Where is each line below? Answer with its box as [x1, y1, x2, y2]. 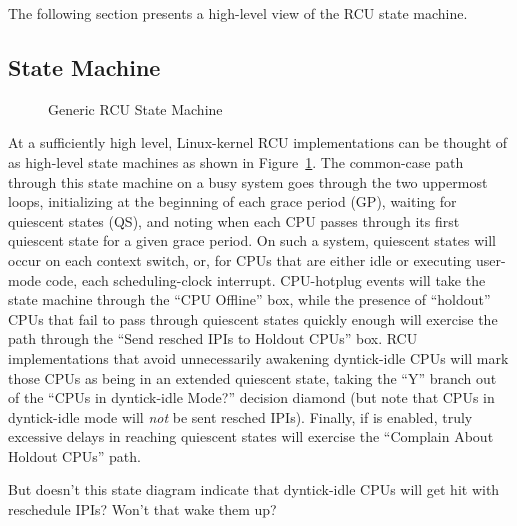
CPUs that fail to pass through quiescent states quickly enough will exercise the [8, 308, 498, 329]
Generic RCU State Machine [48, 98, 223, 119]
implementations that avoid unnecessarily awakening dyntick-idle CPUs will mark [8, 347, 509, 368]
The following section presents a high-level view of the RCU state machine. [8, 3, 468, 23]
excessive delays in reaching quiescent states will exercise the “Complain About [8, 426, 494, 447]
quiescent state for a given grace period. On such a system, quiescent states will [8, 230, 496, 251]
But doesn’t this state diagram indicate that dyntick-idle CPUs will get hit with [8, 479, 500, 500]
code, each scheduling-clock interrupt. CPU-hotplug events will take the [45, 269, 486, 290]
